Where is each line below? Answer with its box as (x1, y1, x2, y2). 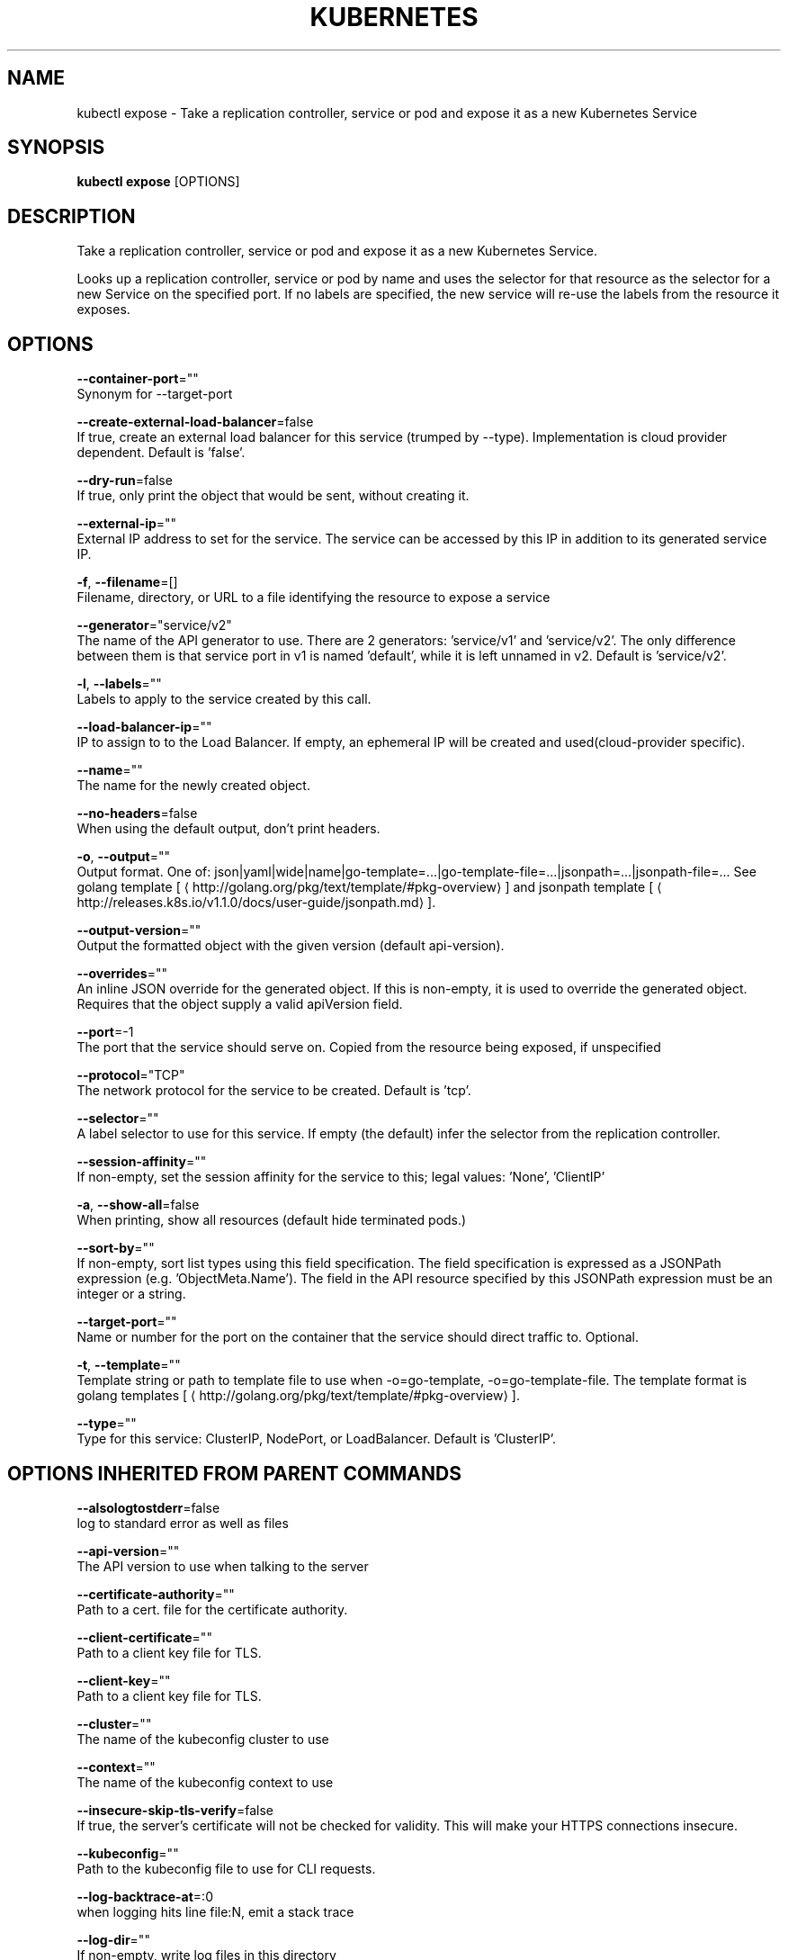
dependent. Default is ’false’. (76, 445, 246, 461)
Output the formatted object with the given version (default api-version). (76, 938, 505, 954)
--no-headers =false (76, 805, 198, 822)
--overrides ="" (76, 966, 167, 982)
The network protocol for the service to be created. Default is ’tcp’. (76, 1083, 471, 1099)
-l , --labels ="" (76, 676, 162, 692)
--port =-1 (76, 1024, 134, 1040)
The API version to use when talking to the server (76, 1558, 369, 1574)
